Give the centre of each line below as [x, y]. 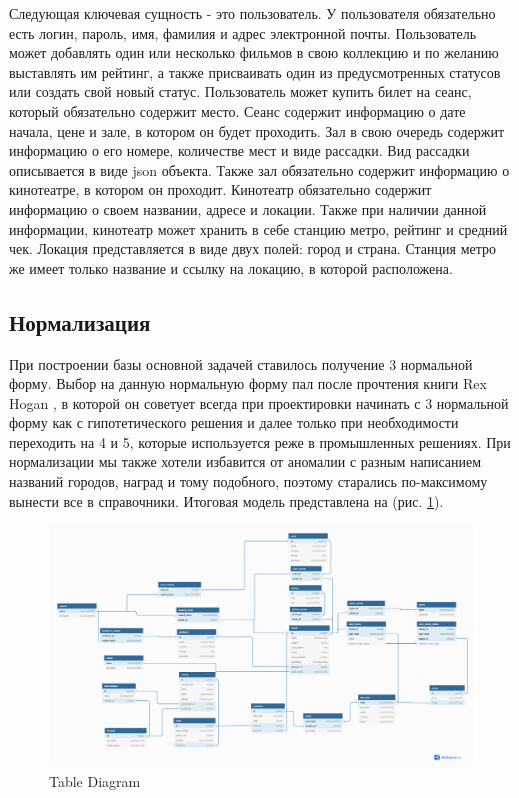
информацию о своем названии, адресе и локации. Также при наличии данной [248, 208]
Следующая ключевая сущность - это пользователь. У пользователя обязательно [252, 13]
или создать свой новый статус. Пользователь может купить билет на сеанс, [240, 91]
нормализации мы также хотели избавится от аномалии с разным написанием [245, 461]
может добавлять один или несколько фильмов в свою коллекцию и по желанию [254, 52]
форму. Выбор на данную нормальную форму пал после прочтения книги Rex [248, 383]
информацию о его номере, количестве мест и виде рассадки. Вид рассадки [239, 150]
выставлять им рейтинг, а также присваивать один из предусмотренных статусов [255, 71]
